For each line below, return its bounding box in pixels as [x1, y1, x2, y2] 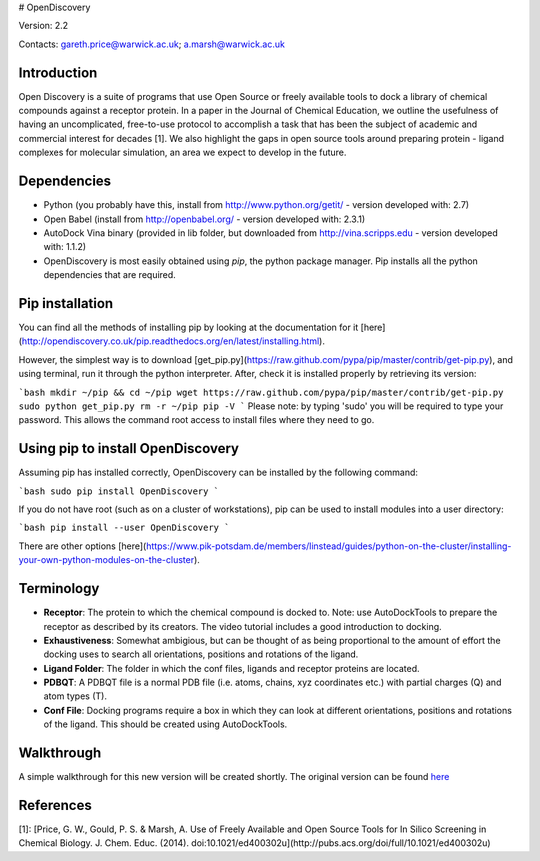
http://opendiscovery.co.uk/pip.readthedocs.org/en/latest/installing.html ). [21, 335, 325, 347]
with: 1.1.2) [43, 241, 87, 253]
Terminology [18, 580, 100, 597]
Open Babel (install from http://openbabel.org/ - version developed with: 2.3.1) [43, 213, 366, 225]
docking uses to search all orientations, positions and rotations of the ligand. [43, 648, 359, 660]
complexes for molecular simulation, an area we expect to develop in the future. [18, 146, 347, 159]
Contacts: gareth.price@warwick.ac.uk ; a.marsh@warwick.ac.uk [18, 38, 285, 50]
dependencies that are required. [43, 269, 177, 281]
